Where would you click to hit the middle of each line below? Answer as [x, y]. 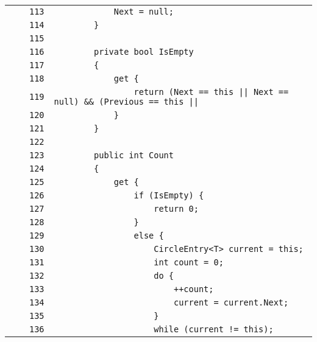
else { [149, 236]
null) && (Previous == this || [126, 102]
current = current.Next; [231, 302]
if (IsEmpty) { [169, 195]
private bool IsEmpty [144, 52]
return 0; [176, 209]
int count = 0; [189, 262]
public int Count [134, 155]
